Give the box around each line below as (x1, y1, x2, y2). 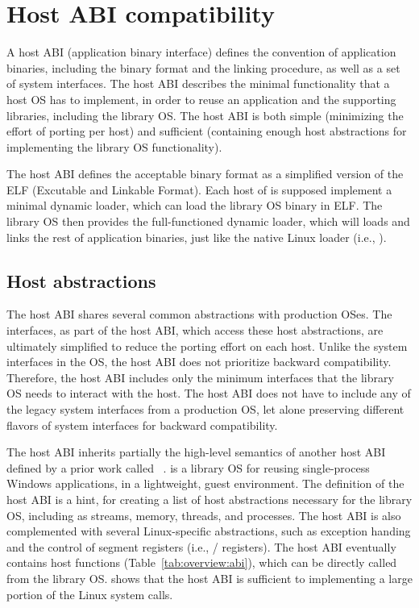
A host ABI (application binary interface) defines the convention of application (6, 44, 396, 60)
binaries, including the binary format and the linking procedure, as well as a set (6, 59, 400, 76)
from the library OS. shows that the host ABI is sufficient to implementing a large (6, 569, 413, 586)
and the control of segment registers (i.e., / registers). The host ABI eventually (6, 538, 396, 555)
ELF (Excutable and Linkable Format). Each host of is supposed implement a (6, 181, 392, 198)
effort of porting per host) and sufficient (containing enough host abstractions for (6, 123, 407, 140)
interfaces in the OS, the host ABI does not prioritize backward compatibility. (6, 353, 392, 370)
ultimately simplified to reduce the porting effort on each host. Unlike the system (6, 337, 408, 354)
